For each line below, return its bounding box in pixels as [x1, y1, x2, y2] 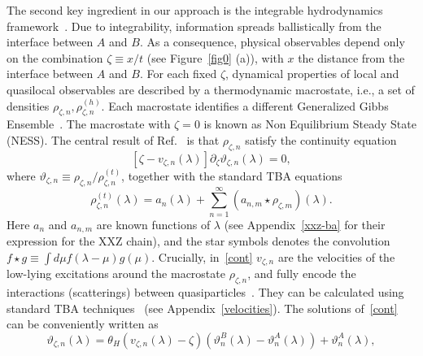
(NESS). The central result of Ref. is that [7, 131, 220, 148]
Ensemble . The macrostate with [7, 115, 171, 132]
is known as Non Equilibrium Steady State [203, 115, 416, 132]
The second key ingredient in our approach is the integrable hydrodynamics [7, 2, 383, 18]
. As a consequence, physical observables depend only [139, 33, 405, 50]
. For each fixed [139, 65, 217, 82]
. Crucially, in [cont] [151, 248, 253, 265]
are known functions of [96, 215, 211, 232]
